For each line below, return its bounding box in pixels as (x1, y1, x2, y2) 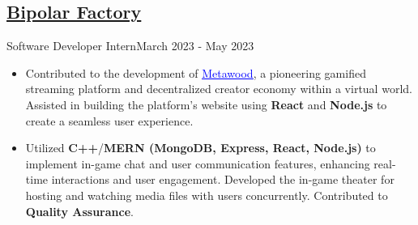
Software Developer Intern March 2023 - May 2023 (6, 37, 254, 54)
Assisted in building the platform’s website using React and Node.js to (25, 96, 387, 112)
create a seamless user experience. (25, 112, 194, 129)
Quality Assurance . (25, 202, 134, 219)
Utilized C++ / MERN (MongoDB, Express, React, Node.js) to (25, 139, 376, 156)
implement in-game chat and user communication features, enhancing (25, 155, 370, 172)
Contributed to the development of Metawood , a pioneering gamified (25, 64, 366, 81)
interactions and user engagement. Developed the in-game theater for (51, 171, 395, 188)
